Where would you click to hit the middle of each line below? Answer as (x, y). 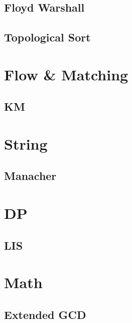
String (26, 143)
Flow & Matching (66, 74)
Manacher (30, 176)
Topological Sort (47, 37)
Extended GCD (45, 314)
